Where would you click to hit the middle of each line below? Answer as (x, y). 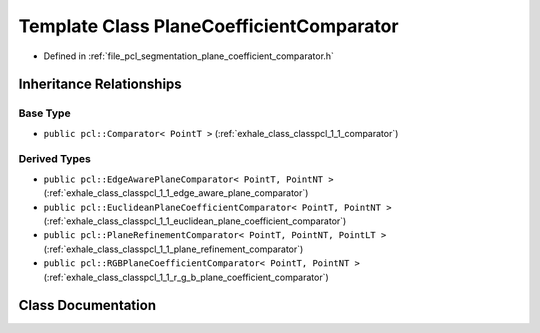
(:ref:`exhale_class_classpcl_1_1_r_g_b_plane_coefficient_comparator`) (186, 277)
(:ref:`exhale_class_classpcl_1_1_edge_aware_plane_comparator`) (176, 193)
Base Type (44, 113)
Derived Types (55, 159)
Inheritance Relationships (100, 84)
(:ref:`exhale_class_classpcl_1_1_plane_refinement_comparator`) (173, 249)
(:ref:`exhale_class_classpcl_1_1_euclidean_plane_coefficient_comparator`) (195, 221)
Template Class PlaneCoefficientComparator (208, 26)
